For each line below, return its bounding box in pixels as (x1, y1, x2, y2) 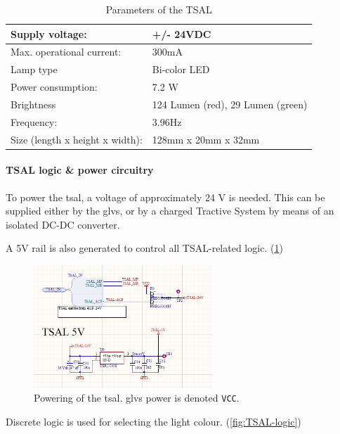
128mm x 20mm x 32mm (152, 132, 260, 146)
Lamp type (11, 62, 58, 77)
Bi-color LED (152, 62, 210, 77)
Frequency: (11, 114, 58, 129)
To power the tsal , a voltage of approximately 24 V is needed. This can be (6, 189, 325, 204)
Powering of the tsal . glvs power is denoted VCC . (34, 390, 240, 405)
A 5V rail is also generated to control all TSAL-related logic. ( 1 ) (6, 241, 283, 255)
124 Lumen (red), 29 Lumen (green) (152, 96, 308, 111)
